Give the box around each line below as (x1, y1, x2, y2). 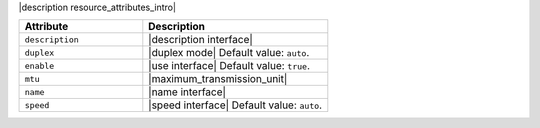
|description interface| (148, 33, 254, 47)
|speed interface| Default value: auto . (148, 98, 323, 112)
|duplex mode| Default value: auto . (148, 46, 310, 60)
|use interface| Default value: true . (148, 59, 310, 73)
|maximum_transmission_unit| (148, 72, 288, 86)
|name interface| (148, 85, 227, 99)
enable (24, 60, 55, 71)
